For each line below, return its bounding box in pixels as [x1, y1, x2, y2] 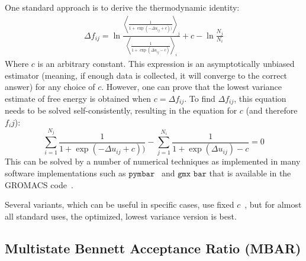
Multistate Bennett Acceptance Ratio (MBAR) [5, 239, 301, 257]
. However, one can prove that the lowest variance [101, 80, 282, 93]
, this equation [234, 92, 286, 104]
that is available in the [209, 167, 291, 179]
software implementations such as [5, 167, 126, 179]
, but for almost [244, 198, 302, 211]
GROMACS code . [5, 178, 73, 191]
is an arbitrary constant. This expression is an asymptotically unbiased [37, 57, 295, 70]
